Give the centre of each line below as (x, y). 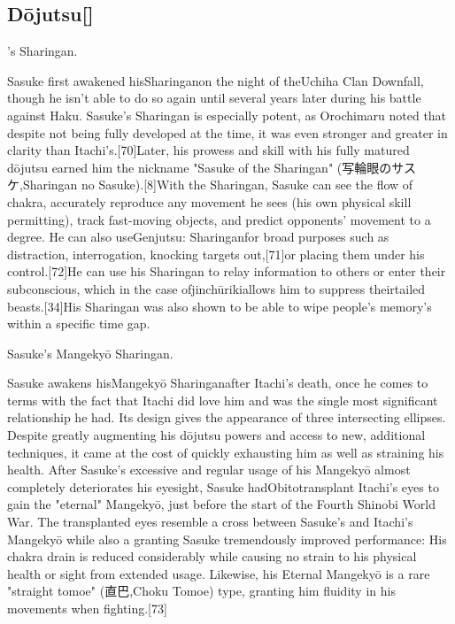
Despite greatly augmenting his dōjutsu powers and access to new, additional (216, 435)
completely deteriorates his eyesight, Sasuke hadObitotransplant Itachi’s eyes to (223, 486)
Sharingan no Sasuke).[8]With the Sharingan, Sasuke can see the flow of (218, 185)
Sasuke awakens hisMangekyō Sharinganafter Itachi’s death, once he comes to (218, 383)
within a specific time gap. (79, 324)
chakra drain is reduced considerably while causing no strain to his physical (212, 556)
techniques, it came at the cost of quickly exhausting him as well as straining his (226, 452)
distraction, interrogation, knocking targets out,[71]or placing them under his (216, 254)
